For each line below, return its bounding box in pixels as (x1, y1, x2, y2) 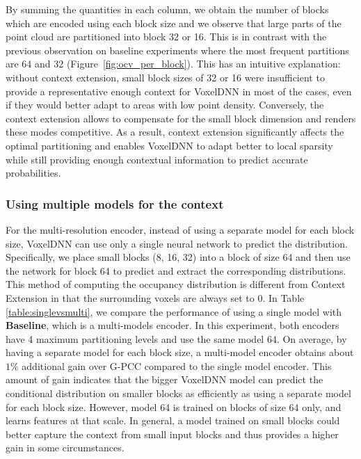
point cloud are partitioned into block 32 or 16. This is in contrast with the (6, 29, 327, 44)
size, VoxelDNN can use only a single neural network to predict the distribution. (6, 236, 348, 250)
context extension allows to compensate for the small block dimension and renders (6, 111, 356, 125)
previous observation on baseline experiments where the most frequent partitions (6, 42, 349, 57)
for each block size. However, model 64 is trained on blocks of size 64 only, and (6, 399, 342, 414)
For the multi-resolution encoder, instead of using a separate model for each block (6, 222, 355, 236)
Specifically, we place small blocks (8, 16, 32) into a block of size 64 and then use (6, 250, 351, 264)
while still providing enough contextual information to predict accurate (6, 152, 308, 166)
